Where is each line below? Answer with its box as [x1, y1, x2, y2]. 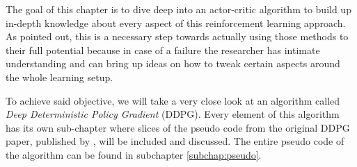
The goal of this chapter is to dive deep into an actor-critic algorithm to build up [6, 2, 351, 16]
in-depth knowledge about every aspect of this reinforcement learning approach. [6, 15, 346, 30]
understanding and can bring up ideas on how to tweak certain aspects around [6, 56, 340, 71]
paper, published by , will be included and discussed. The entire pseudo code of [6, 134, 344, 148]
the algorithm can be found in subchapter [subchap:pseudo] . [6, 147, 262, 161]
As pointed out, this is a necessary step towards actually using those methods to [6, 29, 349, 44]
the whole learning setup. [6, 69, 113, 84]
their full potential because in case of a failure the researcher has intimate [6, 42, 320, 57]
